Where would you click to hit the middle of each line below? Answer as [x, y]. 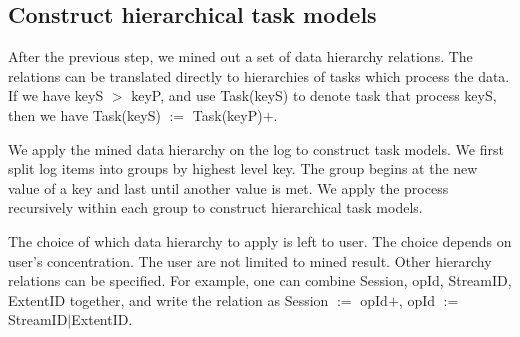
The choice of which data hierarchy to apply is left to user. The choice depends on [260, 240]
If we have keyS [56, 95]
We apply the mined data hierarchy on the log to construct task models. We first [256, 148]
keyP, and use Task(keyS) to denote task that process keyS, [314, 95]
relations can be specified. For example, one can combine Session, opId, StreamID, [260, 280]
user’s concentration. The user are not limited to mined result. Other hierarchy [250, 260]
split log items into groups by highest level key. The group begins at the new [243, 168]
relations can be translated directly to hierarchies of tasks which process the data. [259, 75]
